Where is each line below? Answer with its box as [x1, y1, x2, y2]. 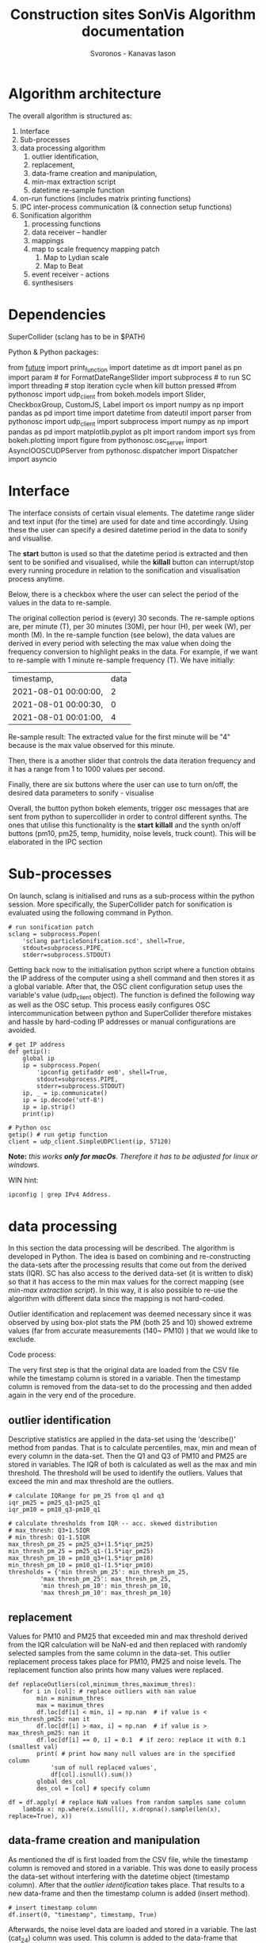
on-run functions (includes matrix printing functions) [19, 193, 192, 203]
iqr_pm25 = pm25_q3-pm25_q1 [8, 1499, 101, 1507]
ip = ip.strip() [22, 1103, 77, 1111]
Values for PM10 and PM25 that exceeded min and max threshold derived [8, 1632, 248, 1641]
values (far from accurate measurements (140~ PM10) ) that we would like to [8, 1326, 258, 1336]
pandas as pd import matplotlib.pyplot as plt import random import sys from [8, 427, 256, 437]
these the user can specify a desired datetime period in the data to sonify [8, 525, 248, 534]
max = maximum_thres [36, 1701, 104, 1709]
